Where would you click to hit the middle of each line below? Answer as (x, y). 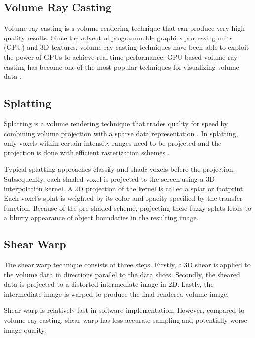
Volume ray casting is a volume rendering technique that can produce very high (125, 28)
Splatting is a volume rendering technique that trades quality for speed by (116, 123)
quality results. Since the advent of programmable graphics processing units (118, 37)
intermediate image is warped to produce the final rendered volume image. (117, 293)
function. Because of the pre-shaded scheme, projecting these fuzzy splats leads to (127, 207)
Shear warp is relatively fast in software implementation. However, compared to (124, 310)
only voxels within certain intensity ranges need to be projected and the (113, 143)
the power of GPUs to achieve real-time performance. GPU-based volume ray (121, 56)
